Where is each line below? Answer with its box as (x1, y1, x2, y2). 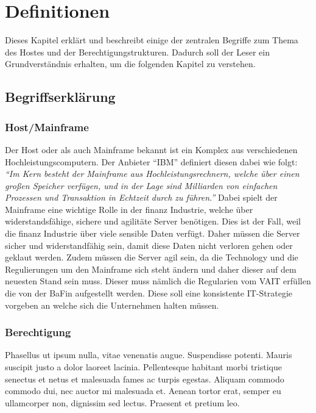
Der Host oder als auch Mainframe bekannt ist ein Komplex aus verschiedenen (5, 143, 298, 156)
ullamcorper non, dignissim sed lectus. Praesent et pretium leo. (5, 396, 240, 409)
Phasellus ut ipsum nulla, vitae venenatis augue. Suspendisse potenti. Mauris (5, 348, 292, 361)
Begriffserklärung (5, 87, 116, 106)
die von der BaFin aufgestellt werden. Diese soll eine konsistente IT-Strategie (5, 287, 292, 300)
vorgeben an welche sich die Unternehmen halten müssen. (5, 298, 219, 311)
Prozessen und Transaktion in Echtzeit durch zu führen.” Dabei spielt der (5, 191, 278, 204)
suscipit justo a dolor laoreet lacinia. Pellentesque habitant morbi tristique (5, 361, 282, 373)
